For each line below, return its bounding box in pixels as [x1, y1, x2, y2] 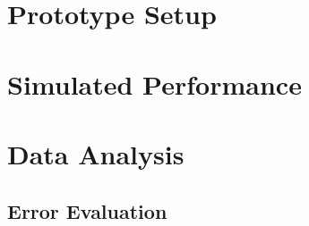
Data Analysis [7, 135, 185, 172]
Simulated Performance [7, 65, 302, 102]
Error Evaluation [7, 197, 167, 224]
